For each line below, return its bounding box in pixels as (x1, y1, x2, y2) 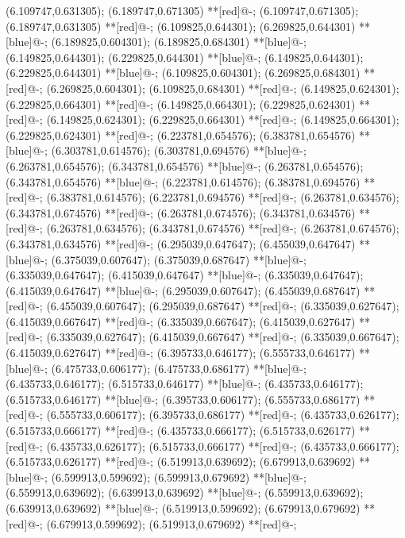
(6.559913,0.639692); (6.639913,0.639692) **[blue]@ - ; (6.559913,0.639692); (6, 484, 364, 501)
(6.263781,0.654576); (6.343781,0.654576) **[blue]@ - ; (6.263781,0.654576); (6, 157, 364, 174)
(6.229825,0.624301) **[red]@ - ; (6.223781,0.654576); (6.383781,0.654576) (6, 126, 356, 143)
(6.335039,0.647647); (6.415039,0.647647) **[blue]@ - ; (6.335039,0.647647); (6, 267, 364, 283)
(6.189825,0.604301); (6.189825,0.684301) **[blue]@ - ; (51, 33, 307, 50)
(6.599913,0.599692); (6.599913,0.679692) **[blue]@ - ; (51, 468, 307, 485)
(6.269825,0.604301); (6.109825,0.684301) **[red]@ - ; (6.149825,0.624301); (46, 79, 399, 96)
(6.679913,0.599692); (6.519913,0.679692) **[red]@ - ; (46, 515, 297, 532)
